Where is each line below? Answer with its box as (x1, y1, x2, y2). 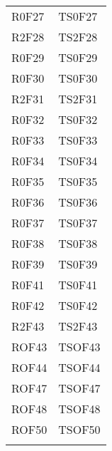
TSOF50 (58, 421, 101, 437)
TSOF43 (58, 338, 101, 355)
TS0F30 (58, 70, 98, 86)
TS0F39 (58, 256, 98, 272)
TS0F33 (58, 132, 98, 148)
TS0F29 (58, 49, 98, 66)
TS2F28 (58, 28, 98, 45)
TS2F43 (58, 318, 98, 334)
